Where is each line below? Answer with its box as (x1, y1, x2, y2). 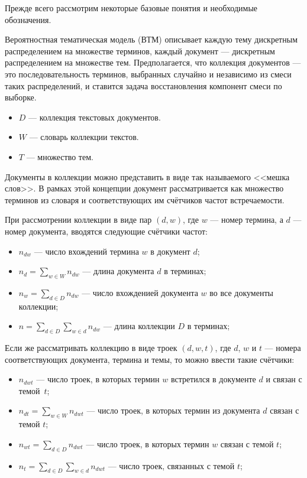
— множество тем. (26, 150, 93, 162)
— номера (264, 342, 301, 354)
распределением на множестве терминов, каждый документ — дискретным (5, 44, 275, 57)
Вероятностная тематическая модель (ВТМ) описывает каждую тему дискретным (5, 33, 298, 45)
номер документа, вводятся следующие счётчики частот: (5, 225, 208, 237)
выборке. (5, 91, 37, 103)
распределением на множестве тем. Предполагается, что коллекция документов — (5, 56, 301, 69)
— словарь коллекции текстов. (29, 131, 139, 143)
